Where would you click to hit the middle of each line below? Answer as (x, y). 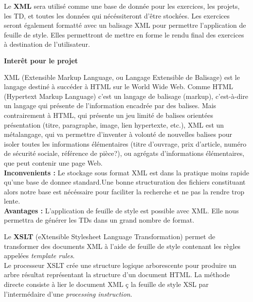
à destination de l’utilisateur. (47, 44)
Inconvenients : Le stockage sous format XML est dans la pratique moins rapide (126, 172)
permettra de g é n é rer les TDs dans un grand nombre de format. (99, 220)
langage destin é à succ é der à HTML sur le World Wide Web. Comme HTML (118, 86)
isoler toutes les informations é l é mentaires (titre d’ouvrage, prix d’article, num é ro (125, 143)
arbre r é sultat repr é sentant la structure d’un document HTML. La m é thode (117, 274)
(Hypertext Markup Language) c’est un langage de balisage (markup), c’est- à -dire (126, 96)
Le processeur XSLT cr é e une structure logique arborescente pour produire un (120, 265)
